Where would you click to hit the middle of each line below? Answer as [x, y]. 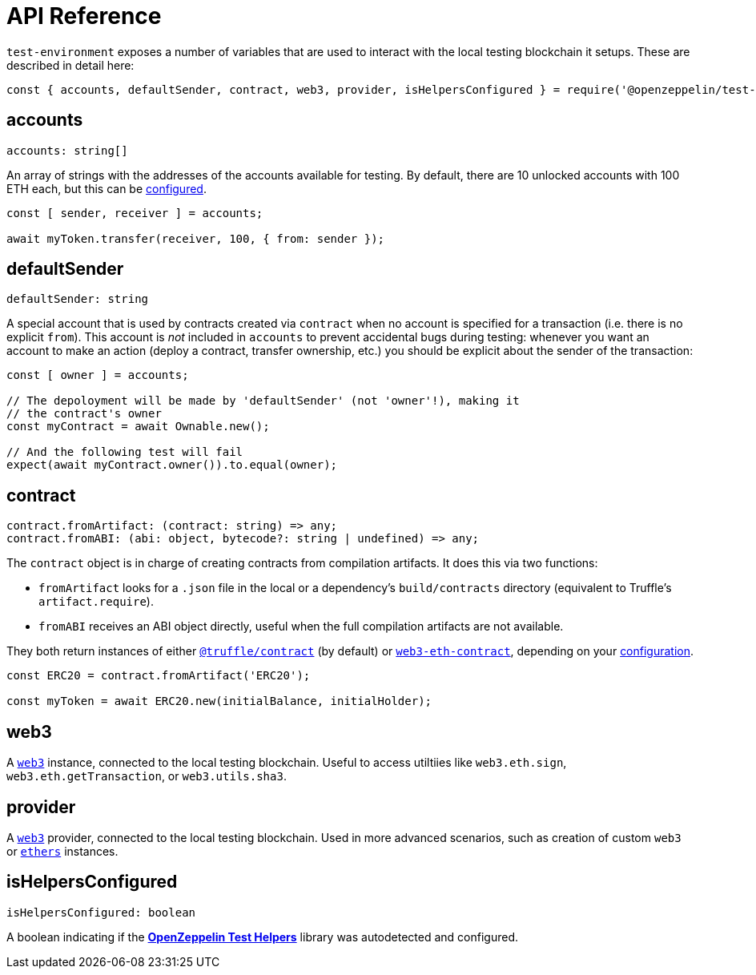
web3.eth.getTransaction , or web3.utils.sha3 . [147, 776]
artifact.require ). [96, 602]
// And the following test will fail [125, 452]
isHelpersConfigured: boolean [101, 912]
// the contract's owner [84, 414]
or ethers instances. [62, 851]
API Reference [84, 16]
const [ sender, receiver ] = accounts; [135, 213]
